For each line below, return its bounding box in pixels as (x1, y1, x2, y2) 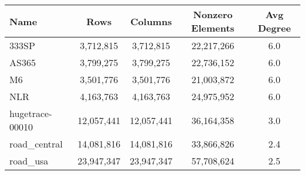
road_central (9, 137, 63, 150)
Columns (130, 14, 172, 28)
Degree (257, 21, 291, 35)
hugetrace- (9, 107, 52, 120)
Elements (191, 21, 235, 35)
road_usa (9, 154, 49, 167)
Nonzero (193, 8, 233, 21)
